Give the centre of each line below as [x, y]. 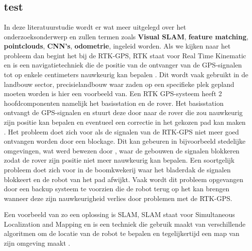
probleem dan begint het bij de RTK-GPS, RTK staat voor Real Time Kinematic [125, 55]
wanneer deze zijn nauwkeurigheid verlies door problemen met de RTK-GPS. [118, 198]
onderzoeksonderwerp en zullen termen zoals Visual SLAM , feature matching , [126, 36]
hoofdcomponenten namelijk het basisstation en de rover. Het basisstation [114, 103]
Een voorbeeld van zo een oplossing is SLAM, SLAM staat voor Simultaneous [119, 214]
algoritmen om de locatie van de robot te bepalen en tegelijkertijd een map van [122, 233]
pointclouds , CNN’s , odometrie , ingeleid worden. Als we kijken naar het [117, 46]
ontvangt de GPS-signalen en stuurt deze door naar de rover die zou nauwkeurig [123, 112]
